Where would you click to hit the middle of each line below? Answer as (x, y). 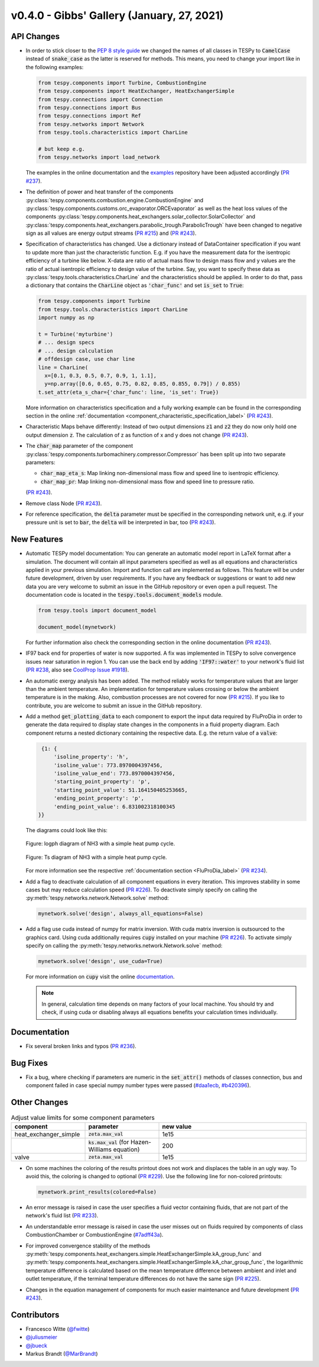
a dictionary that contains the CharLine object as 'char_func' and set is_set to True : (135, 285)
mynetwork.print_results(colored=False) (97, 1192)
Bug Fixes (30, 1063)
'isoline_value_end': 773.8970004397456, (114, 774)
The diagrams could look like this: (66, 830)
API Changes (35, 36)
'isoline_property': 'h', (91, 757)
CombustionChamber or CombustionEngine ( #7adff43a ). (95, 1235)
